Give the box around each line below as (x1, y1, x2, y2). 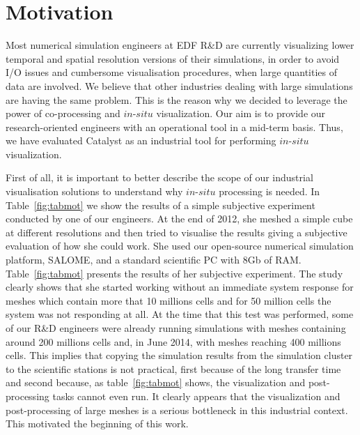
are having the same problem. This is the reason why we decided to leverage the (6, 92, 347, 107)
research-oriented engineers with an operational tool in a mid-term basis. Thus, (6, 119, 343, 134)
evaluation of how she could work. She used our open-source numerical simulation (6, 238, 354, 253)
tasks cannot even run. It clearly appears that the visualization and (52, 388, 341, 403)
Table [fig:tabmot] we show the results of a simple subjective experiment (6, 197, 315, 212)
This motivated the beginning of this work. (6, 416, 189, 431)
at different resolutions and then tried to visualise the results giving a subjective (6, 224, 347, 239)
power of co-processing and (6, 106, 120, 121)
